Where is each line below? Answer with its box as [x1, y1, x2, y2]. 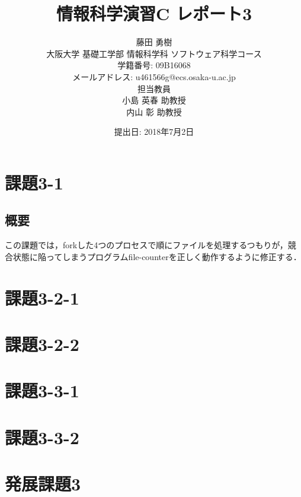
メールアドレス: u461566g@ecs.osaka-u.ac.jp [72, 70, 236, 83]
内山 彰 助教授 [126, 105, 182, 118]
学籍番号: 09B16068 [117, 59, 191, 71]
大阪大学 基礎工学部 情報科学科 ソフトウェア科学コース [46, 47, 262, 59]
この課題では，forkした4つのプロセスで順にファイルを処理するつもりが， [5, 239, 288, 251]
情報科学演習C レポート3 [56, 1, 252, 26]
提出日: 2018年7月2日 [114, 125, 194, 138]
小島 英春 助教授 [122, 94, 186, 106]
